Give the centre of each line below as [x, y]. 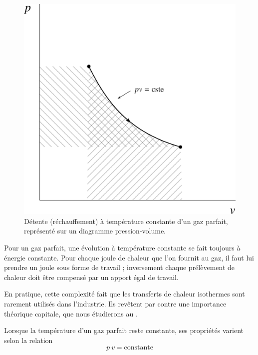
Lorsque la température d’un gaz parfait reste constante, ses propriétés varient [124, 330]
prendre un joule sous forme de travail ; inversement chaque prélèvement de [120, 267]
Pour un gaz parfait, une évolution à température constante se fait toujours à [122, 248]
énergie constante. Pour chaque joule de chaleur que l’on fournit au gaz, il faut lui [129, 257]
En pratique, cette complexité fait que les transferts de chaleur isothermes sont [125, 294]
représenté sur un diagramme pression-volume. [95, 231]
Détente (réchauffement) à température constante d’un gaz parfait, [126, 221]
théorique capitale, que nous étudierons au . [71, 313]
